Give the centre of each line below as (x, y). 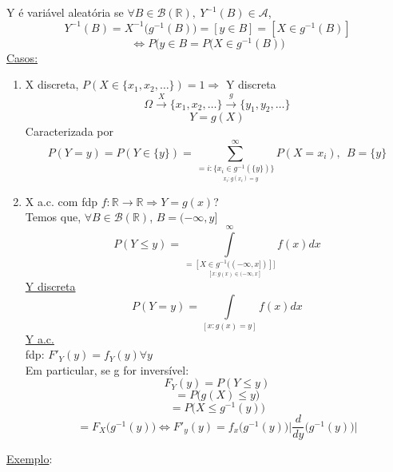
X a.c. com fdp (62, 201)
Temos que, (53, 217)
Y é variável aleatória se (65, 12)
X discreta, (52, 84)
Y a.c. (40, 338)
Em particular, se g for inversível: (107, 369)
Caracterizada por (69, 131)
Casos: (22, 57)
